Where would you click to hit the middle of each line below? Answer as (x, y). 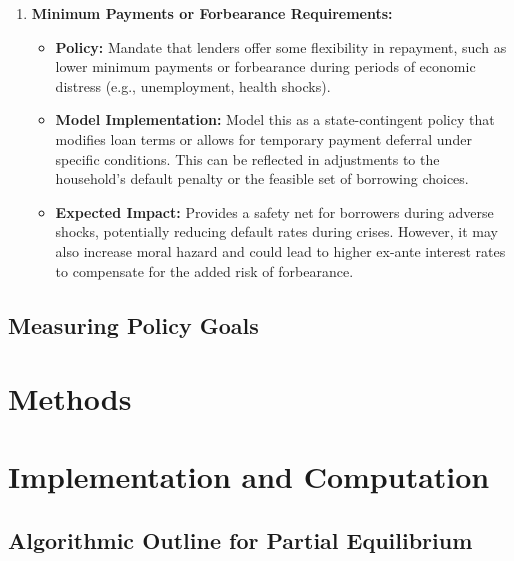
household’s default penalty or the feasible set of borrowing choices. (262, 178)
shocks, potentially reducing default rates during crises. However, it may (276, 231)
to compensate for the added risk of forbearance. (204, 270)
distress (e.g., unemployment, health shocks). (193, 85)
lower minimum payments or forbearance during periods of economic (265, 66)
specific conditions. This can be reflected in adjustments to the (247, 158)
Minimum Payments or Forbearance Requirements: (212, 13)
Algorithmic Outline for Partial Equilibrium (240, 540)
